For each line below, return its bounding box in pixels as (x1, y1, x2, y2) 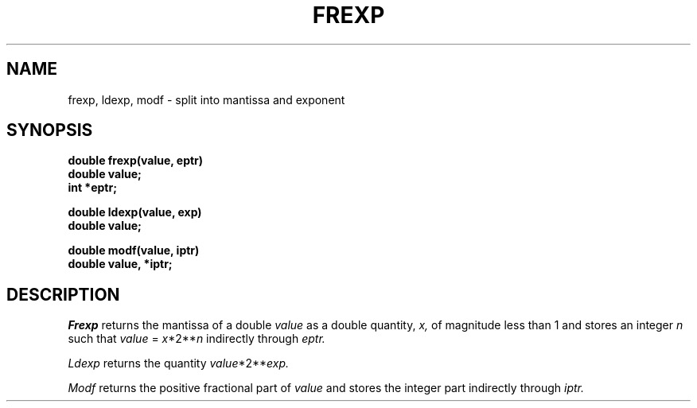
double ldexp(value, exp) (68, 205, 202, 220)
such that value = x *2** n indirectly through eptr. (68, 332, 325, 346)
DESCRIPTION (6, 284, 120, 305)
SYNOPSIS (6, 120, 93, 141)
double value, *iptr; (68, 257, 173, 271)
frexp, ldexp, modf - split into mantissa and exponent (68, 92, 345, 107)
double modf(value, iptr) (68, 243, 200, 258)
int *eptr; (68, 181, 117, 195)
